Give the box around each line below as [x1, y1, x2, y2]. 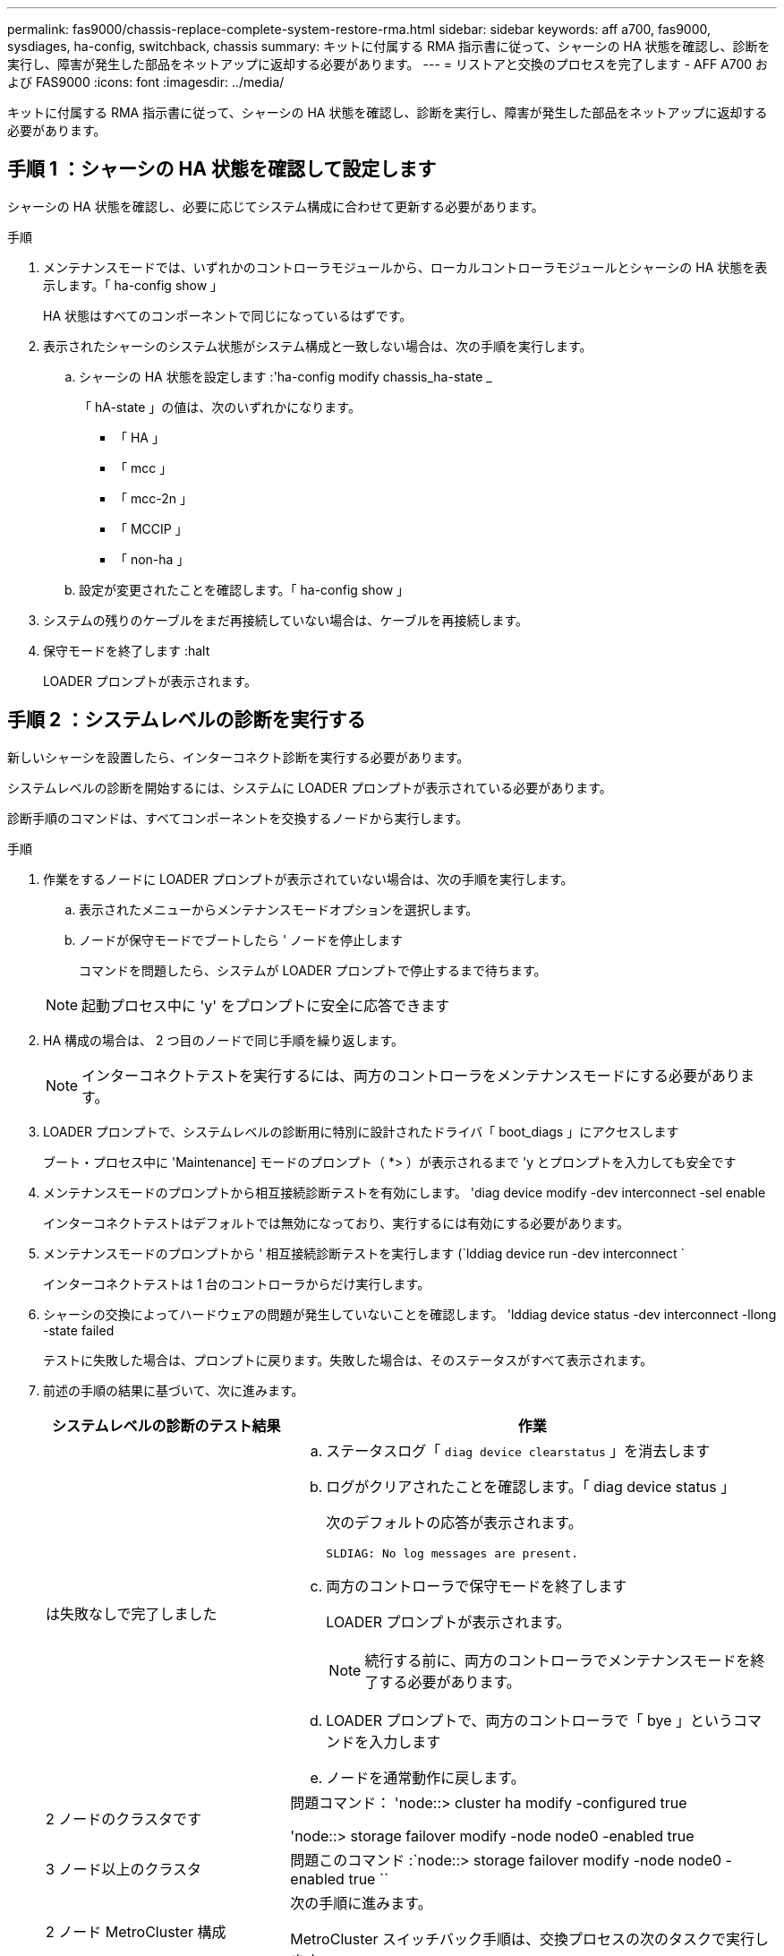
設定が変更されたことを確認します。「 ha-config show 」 [79, 581, 410, 597]
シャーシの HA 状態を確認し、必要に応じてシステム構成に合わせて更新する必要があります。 [7, 198, 544, 214]
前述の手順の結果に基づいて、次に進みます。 [43, 1382, 304, 1398]
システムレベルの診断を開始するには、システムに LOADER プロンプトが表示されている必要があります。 [7, 779, 612, 795]
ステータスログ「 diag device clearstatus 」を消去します [326, 1441, 711, 1460]
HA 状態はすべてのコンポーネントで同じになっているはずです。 [43, 307, 413, 323]
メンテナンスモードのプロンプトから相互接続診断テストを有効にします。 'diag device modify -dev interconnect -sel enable [43, 1184, 766, 1200]
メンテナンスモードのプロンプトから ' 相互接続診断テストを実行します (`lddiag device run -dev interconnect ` [43, 1245, 685, 1261]
